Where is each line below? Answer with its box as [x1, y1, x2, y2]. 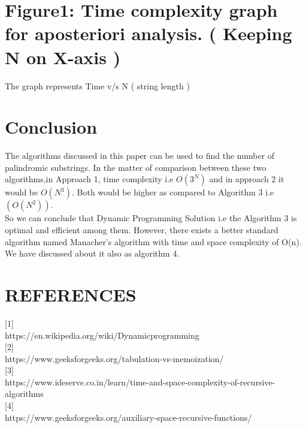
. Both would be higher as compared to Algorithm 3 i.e [72, 186, 274, 198]
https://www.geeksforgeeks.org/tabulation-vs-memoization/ [5, 352, 224, 364]
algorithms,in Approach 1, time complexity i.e [5, 173, 174, 185]
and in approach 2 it [209, 173, 284, 185]
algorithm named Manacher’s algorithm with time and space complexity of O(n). [5, 235, 302, 248]
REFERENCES [5, 282, 137, 306]
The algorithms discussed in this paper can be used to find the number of [5, 149, 275, 162]
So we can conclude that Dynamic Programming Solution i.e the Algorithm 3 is [5, 212, 297, 224]
